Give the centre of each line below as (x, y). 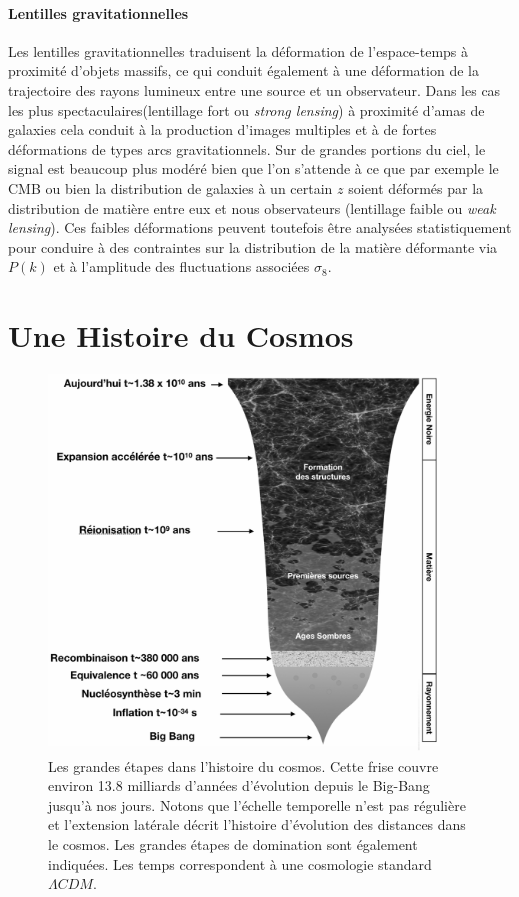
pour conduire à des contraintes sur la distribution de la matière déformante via (253, 246)
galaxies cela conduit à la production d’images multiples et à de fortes (222, 129)
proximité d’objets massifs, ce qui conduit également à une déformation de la (243, 70)
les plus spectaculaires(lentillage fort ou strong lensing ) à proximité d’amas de (246, 109)
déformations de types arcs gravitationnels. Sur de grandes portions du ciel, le (247, 148)
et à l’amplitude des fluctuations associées (181, 266)
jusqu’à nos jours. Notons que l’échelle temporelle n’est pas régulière (257, 804)
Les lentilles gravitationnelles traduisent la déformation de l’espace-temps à (238, 50)
